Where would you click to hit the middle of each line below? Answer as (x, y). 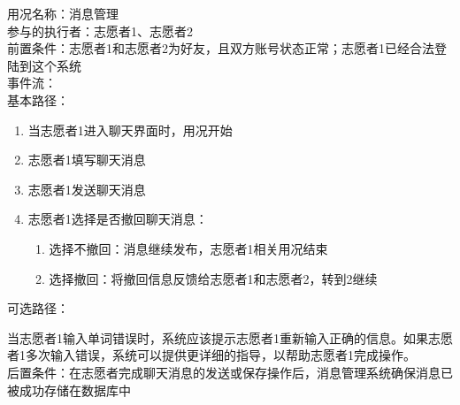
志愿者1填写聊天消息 (87, 160)
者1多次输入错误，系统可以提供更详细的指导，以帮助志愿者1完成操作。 (211, 355)
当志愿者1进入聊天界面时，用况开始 (130, 130)
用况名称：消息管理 (63, 13)
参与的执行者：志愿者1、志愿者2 (100, 31)
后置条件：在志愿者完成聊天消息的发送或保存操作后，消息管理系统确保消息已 (230, 372)
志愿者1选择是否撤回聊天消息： (118, 219)
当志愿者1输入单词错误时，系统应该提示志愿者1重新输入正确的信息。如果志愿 (230, 337)
